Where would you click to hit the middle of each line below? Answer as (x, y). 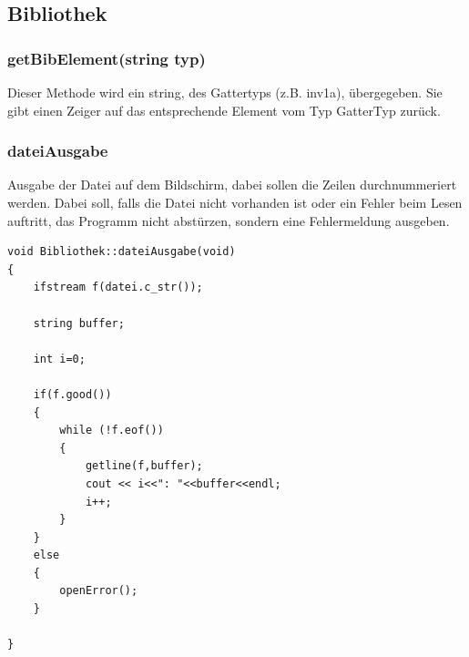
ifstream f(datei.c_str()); (118, 287)
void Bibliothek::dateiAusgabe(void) (122, 252)
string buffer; (79, 323)
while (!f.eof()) (112, 431)
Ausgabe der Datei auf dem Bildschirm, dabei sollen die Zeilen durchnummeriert (232, 185)
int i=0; (59, 359)
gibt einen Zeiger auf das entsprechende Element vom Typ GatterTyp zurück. (224, 110)
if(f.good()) (72, 394)
